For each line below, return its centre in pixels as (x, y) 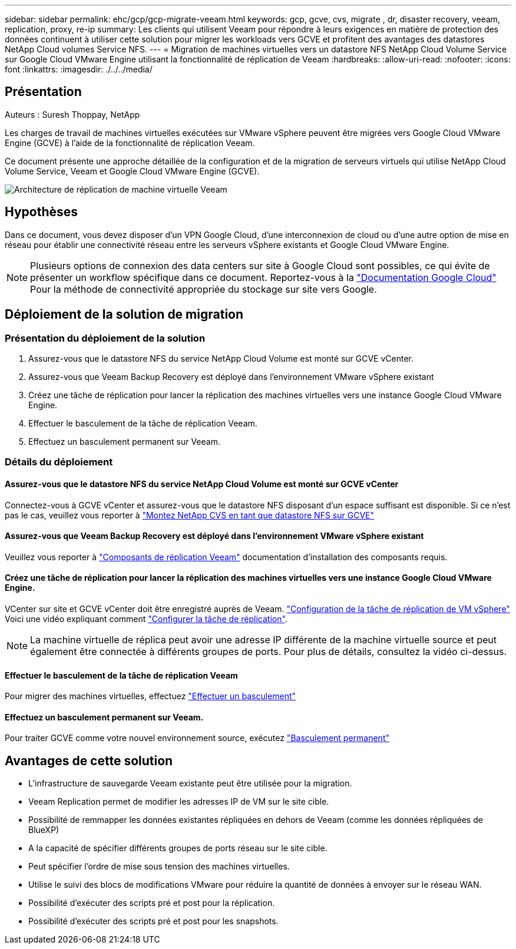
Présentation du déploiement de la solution (105, 338)
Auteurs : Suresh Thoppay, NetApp (72, 114)
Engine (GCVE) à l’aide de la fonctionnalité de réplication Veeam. (130, 143)
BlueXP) (44, 830)
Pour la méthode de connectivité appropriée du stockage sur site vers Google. (204, 289)
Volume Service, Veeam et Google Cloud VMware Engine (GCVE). (132, 171)
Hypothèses (42, 212)
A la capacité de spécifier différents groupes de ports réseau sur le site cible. (178, 848)
